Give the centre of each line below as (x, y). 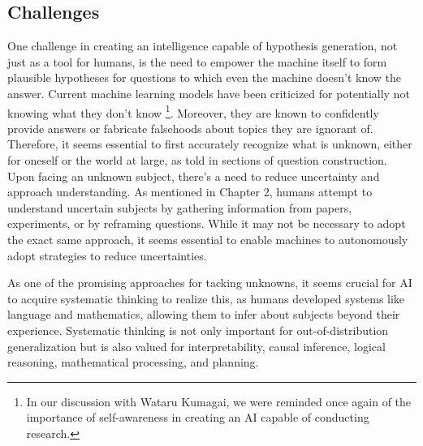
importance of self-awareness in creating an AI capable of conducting (198, 417)
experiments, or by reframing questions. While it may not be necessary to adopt (207, 223)
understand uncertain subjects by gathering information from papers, (180, 207)
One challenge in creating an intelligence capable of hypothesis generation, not (203, 46)
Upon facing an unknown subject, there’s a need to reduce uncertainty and (194, 176)
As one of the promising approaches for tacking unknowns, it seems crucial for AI (210, 283)
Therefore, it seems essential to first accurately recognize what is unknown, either (210, 144)
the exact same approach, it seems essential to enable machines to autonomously (208, 239)
